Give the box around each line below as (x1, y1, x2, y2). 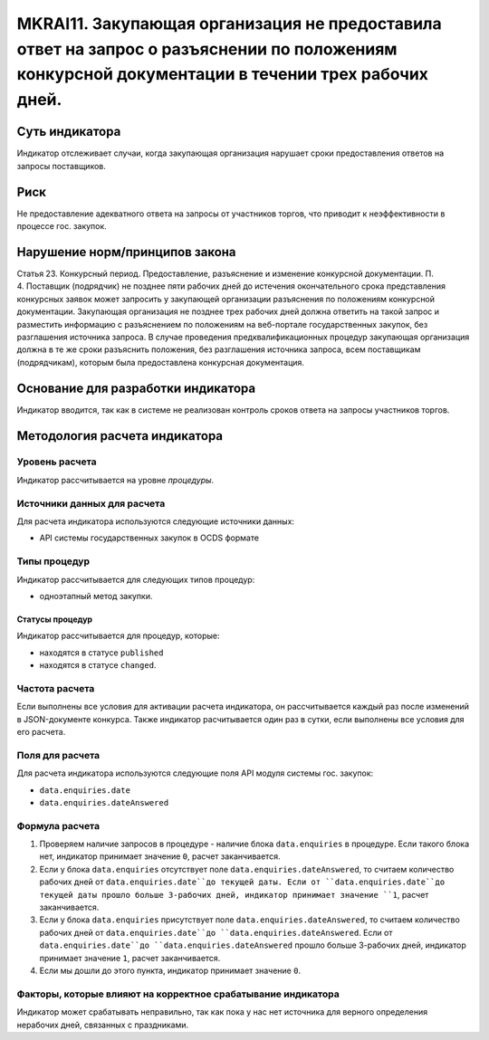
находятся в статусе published (39, 647, 164, 658)
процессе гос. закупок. (16, 221, 108, 232)
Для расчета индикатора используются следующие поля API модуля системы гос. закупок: (16, 768, 374, 778)
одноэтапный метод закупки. (39, 590, 153, 601)
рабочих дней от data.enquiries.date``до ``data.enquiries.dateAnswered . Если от (39, 927, 393, 938)
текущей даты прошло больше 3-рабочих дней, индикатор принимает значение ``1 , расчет (39, 889, 429, 900)
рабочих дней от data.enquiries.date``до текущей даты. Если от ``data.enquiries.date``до (39, 876, 446, 887)
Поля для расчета (16, 749, 101, 761)
